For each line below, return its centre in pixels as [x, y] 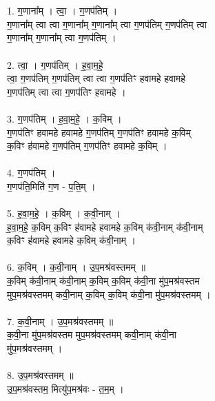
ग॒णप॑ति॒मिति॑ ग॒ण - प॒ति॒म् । [51, 186]
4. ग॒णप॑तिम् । [31, 173]
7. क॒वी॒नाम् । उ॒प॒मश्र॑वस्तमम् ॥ [60, 321]
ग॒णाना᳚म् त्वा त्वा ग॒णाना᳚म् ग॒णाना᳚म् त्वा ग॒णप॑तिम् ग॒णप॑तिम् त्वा [107, 24]
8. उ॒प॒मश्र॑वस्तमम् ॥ [40, 375]
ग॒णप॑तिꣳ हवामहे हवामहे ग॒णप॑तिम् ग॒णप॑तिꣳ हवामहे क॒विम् [99, 132]
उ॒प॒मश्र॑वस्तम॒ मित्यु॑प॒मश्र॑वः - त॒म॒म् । [65, 388]
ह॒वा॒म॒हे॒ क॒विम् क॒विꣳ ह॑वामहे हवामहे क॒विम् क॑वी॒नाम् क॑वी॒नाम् [105, 226]
